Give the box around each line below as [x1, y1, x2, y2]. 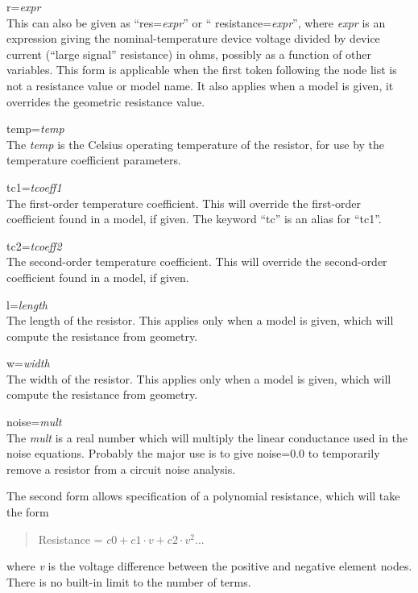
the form [6, 504, 49, 520]
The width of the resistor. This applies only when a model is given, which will [6, 370, 391, 387]
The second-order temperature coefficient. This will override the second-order [6, 253, 387, 270]
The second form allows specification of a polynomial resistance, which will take [6, 487, 400, 504]
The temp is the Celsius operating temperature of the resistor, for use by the [6, 135, 385, 152]
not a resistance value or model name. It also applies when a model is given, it [6, 77, 394, 93]
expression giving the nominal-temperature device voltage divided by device [6, 30, 380, 47]
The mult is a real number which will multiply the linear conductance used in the [6, 429, 408, 446]
